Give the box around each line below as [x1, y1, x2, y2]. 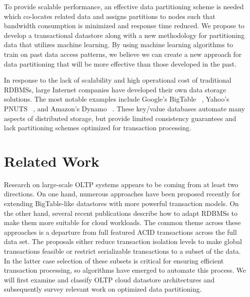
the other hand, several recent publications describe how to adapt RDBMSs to [4, 208, 238, 218]
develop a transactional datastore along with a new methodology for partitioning [4, 30, 245, 40]
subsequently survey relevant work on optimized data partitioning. [4, 284, 202, 294]
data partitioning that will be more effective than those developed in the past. [4, 58, 237, 69]
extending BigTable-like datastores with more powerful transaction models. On [4, 198, 239, 209]
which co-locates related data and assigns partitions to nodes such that [4, 11, 215, 21]
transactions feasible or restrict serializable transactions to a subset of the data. [4, 246, 241, 256]
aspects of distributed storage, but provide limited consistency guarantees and [4, 113, 236, 123]
